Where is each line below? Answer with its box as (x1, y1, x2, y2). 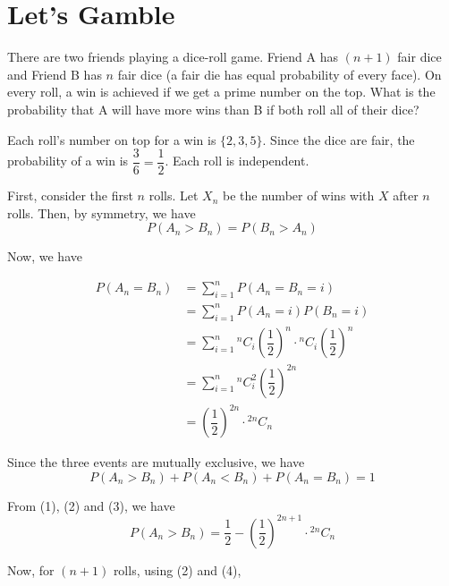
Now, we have (7, 247, 82, 266)
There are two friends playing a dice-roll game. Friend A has (7, 47, 338, 66)
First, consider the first (7, 186, 133, 205)
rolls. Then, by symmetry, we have (7, 203, 196, 222)
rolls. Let (148, 186, 199, 205)
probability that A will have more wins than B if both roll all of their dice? (7, 99, 419, 118)
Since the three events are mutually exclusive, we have (7, 453, 305, 471)
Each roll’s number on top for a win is (7, 130, 216, 149)
